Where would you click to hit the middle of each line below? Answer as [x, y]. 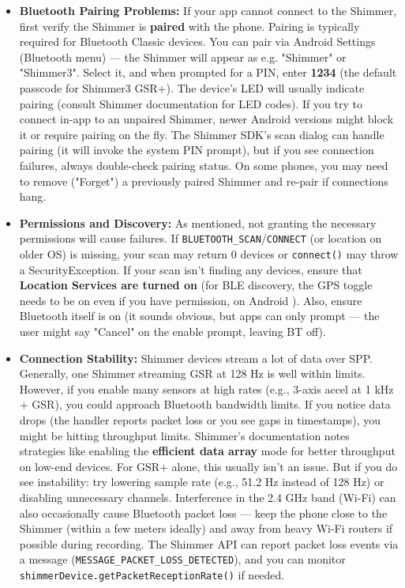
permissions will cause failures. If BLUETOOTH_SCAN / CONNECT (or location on [201, 238]
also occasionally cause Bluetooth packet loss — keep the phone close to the [203, 513]
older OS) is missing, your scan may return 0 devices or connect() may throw [209, 253]
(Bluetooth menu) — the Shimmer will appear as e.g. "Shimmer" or [183, 57]
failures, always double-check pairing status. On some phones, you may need [204, 165]
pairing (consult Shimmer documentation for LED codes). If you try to [191, 103]
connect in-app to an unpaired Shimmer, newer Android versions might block [206, 119]
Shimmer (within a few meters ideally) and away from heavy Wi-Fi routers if [206, 528]
